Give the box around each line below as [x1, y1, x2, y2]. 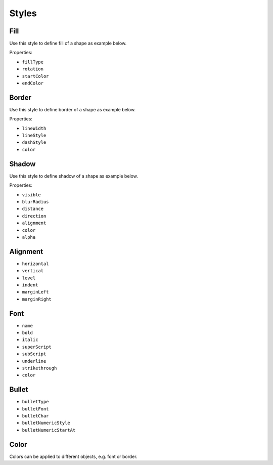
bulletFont [22, 406, 49, 412]
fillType [22, 59, 44, 65]
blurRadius [22, 199, 49, 204]
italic [22, 337, 38, 343]
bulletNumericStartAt [22, 427, 76, 433]
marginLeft [22, 289, 49, 295]
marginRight [22, 296, 52, 302]
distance [22, 206, 44, 212]
